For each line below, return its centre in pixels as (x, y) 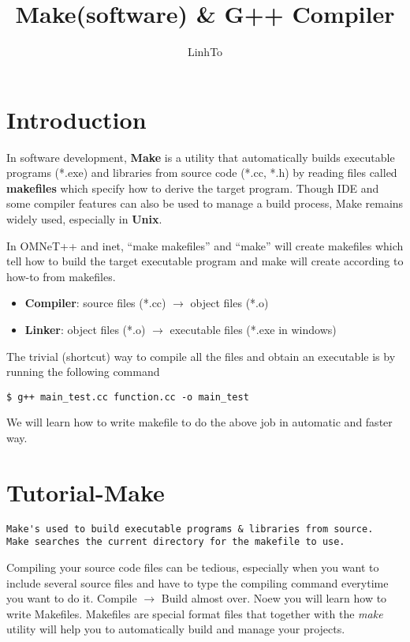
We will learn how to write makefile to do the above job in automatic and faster (199, 422)
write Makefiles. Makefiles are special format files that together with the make (195, 613)
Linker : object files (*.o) (85, 329)
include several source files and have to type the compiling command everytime (198, 582)
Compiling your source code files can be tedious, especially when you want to (193, 567)
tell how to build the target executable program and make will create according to (205, 261)
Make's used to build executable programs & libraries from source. (190, 529)
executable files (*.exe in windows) (253, 329)
